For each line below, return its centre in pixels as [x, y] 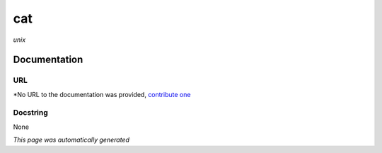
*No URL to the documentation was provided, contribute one [102, 94]
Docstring [31, 113]
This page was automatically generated [71, 140]
